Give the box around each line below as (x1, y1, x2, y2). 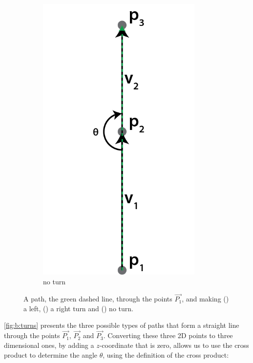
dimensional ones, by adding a (4, 340, 94, 350)
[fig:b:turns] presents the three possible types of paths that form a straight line (4, 320, 239, 330)
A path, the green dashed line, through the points (23, 294, 172, 304)
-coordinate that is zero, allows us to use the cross (99, 340, 249, 350)
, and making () (182, 294, 229, 304)
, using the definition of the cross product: (103, 349, 229, 360)
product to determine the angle (4, 349, 98, 360)
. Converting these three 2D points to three (103, 330, 233, 341)
